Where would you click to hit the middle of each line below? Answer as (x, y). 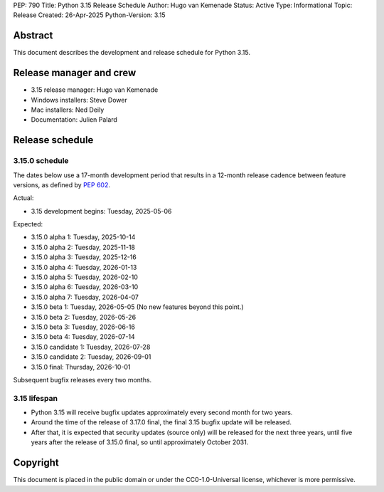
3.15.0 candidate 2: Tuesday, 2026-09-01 (91, 357)
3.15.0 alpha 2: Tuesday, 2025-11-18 (83, 247)
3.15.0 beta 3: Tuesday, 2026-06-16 (83, 327)
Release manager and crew (75, 73)
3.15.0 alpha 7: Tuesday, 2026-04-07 (85, 297)
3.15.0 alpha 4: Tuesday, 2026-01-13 (84, 267)
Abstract (33, 36)
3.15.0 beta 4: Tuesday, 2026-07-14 (83, 337)
